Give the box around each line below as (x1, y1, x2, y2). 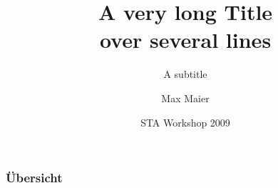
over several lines (99, 25, 272, 54)
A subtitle (163, 66, 207, 81)
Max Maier (161, 90, 210, 105)
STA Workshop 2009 (140, 114, 230, 129)
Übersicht (6, 169, 63, 187)
